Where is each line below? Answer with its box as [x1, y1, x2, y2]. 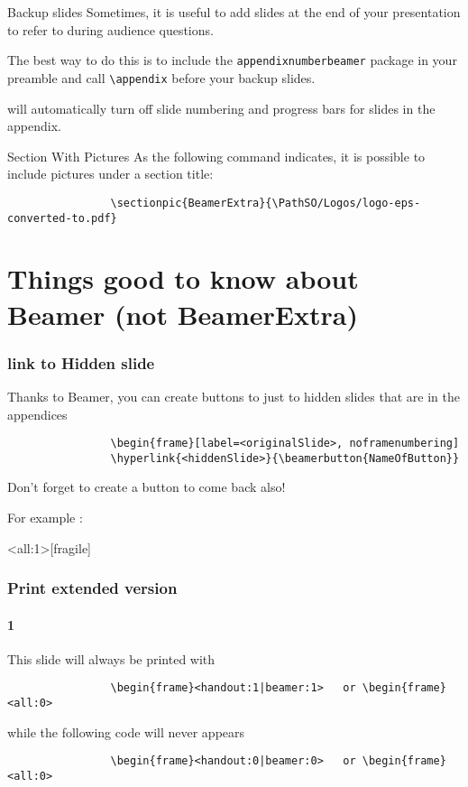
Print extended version [7, 577, 178, 599]
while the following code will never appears [7, 722, 245, 741]
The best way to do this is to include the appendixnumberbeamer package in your [7, 51, 457, 69]
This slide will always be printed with [7, 649, 216, 668]
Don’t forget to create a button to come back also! [7, 477, 286, 496]
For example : [7, 508, 83, 527]
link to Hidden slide [7, 351, 155, 374]
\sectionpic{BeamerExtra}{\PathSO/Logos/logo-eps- [110, 196, 421, 209]
